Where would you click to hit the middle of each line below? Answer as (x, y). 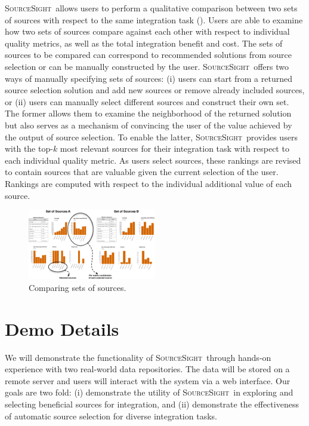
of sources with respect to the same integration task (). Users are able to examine (154, 19)
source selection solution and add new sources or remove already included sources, (155, 90)
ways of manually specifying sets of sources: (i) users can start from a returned (149, 78)
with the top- (29, 148)
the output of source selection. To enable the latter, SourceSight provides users (151, 137)
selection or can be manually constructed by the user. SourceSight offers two (147, 66)
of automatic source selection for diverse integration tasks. (111, 416)
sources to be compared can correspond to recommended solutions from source (148, 55)
